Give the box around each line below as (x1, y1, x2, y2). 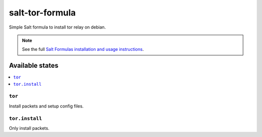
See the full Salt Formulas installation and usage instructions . (22, 46, 144, 52)
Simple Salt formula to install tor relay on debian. (9, 24, 106, 30)
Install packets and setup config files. (9, 103, 84, 109)
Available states (9, 61, 59, 70)
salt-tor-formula (9, 7, 76, 18)
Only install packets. (9, 125, 49, 131)
